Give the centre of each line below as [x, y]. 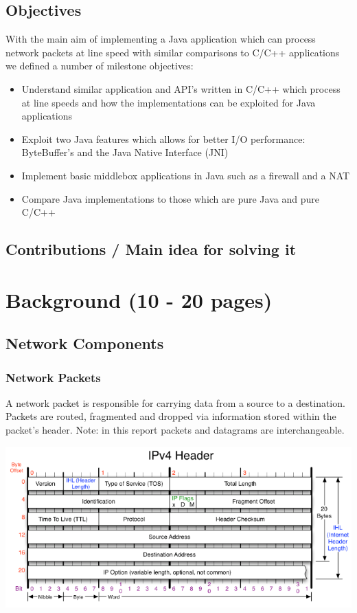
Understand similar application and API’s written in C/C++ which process [181, 88]
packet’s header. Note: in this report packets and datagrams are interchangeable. [175, 430]
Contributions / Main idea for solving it [151, 249]
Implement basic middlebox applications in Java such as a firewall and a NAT [186, 175]
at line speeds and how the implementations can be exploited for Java [169, 102]
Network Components [85, 343]
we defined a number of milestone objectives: [100, 66]
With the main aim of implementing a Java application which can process [161, 39]
